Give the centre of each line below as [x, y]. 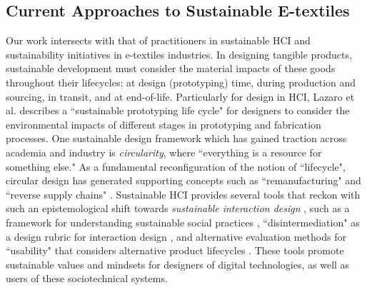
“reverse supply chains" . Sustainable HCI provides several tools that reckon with [183, 194]
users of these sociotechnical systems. [87, 278]
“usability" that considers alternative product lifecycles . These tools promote [175, 250]
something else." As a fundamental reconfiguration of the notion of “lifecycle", [176, 166]
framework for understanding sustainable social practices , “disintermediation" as [183, 222]
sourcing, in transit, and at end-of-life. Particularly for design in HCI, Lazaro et [180, 96]
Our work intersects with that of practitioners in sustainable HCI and [158, 40]
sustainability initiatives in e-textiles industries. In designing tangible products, [179, 54]
